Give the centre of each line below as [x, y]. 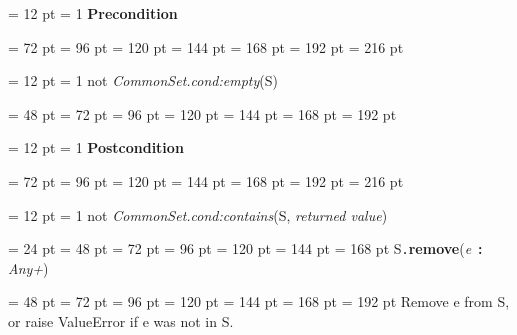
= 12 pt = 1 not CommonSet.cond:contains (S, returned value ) [198, 214]
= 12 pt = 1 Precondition [93, 13]
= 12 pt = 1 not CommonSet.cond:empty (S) [143, 80]
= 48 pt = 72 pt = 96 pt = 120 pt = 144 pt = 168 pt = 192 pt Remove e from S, [259, 301]
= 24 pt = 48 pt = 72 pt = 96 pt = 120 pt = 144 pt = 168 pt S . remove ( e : [245, 248]
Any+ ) [28, 267]
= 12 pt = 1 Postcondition [96, 147]
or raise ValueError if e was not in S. [121, 321]
